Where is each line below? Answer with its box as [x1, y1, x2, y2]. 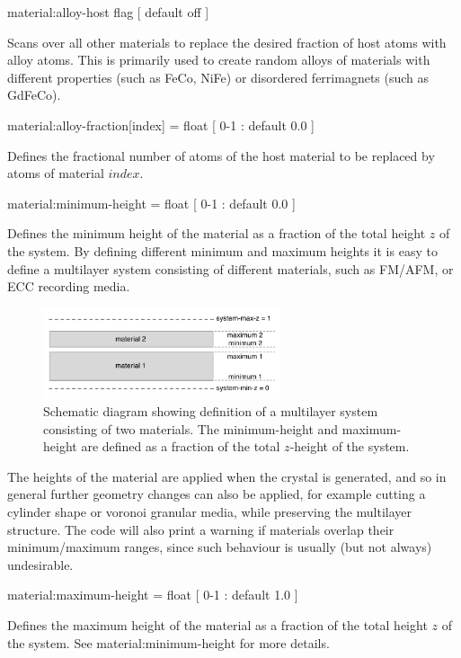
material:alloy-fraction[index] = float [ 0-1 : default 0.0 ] [7, 115, 315, 134]
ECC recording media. [7, 277, 130, 296]
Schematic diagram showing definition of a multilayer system [43, 402, 378, 421]
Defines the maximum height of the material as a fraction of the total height [7, 616, 428, 635]
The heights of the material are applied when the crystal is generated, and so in [7, 467, 447, 485]
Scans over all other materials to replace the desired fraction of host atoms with [7, 32, 447, 51]
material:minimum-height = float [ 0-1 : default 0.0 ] [7, 193, 296, 212]
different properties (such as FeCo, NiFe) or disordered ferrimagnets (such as [7, 67, 430, 86]
